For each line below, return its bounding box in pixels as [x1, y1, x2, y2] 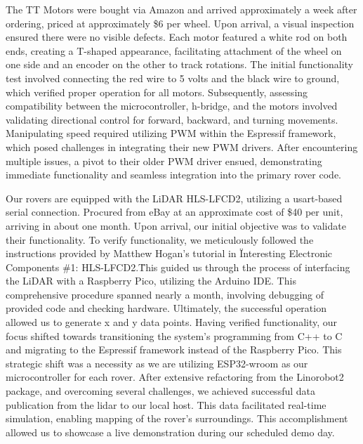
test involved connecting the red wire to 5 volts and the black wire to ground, [6, 70, 340, 85]
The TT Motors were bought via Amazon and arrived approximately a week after [6, 2, 357, 16]
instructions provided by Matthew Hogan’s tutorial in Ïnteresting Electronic [6, 246, 333, 261]
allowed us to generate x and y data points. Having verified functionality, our [6, 315, 338, 329]
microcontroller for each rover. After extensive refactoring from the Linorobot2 [6, 370, 344, 384]
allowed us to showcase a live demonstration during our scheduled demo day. [6, 424, 335, 439]
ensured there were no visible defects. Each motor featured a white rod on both [6, 30, 348, 44]
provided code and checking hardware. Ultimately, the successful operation [6, 301, 326, 315]
